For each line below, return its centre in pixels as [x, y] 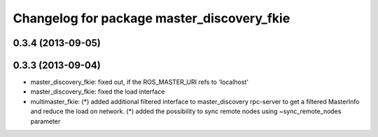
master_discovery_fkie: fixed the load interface [98, 92]
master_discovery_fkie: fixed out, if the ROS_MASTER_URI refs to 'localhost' [139, 82]
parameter [45, 121]
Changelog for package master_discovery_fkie [152, 18]
